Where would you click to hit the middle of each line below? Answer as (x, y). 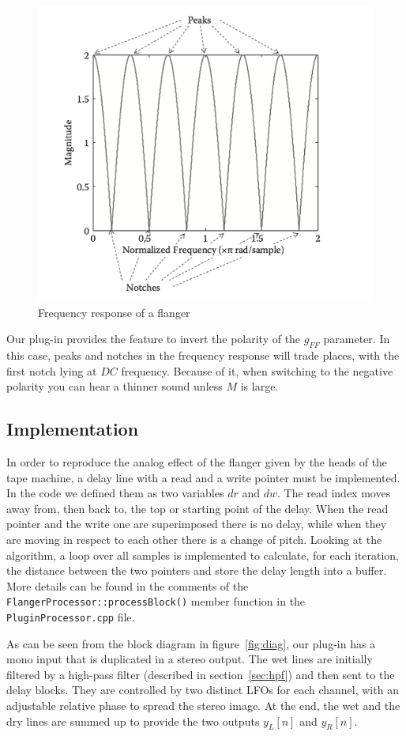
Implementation (73, 429)
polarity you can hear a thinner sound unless (115, 386)
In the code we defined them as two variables (115, 493)
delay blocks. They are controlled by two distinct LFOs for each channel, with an (203, 690)
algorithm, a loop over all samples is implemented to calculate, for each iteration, (203, 555)
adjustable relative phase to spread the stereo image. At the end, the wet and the (203, 706)
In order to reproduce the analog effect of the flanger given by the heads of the (197, 462)
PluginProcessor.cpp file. (71, 617)
